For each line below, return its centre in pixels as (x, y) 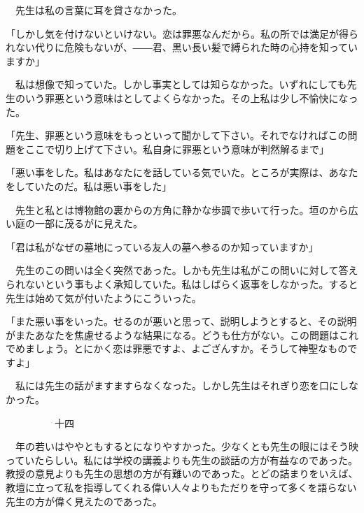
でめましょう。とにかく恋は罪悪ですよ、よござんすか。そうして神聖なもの (177, 348)
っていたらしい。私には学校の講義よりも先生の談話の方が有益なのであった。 (182, 460)
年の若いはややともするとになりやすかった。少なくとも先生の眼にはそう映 (187, 446)
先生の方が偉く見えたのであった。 (84, 501)
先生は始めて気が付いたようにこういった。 (104, 297)
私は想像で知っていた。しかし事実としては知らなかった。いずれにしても (181, 84)
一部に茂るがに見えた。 (89, 223)
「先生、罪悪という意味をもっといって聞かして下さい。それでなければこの (177, 135)
